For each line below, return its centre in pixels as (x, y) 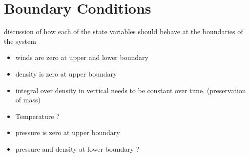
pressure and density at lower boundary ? (77, 148)
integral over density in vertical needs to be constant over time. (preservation (131, 90)
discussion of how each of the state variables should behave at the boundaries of (124, 31)
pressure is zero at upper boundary (68, 132)
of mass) (28, 100)
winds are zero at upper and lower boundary (82, 57)
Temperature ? (37, 116)
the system (20, 41)
